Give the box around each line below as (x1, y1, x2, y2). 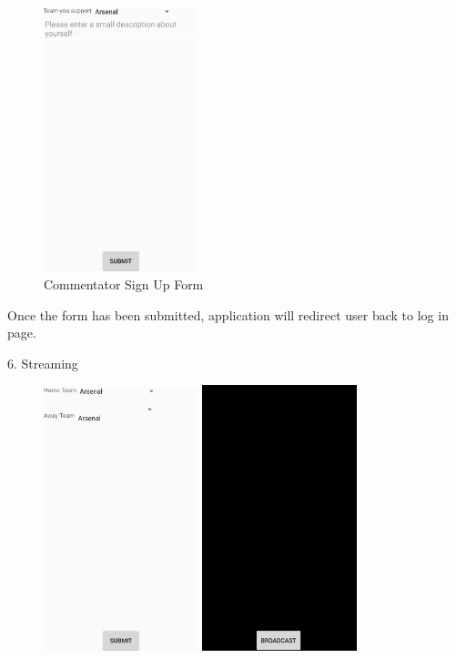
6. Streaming (7, 353, 78, 372)
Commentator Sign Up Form (44, 275, 204, 293)
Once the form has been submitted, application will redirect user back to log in (7, 305, 449, 324)
